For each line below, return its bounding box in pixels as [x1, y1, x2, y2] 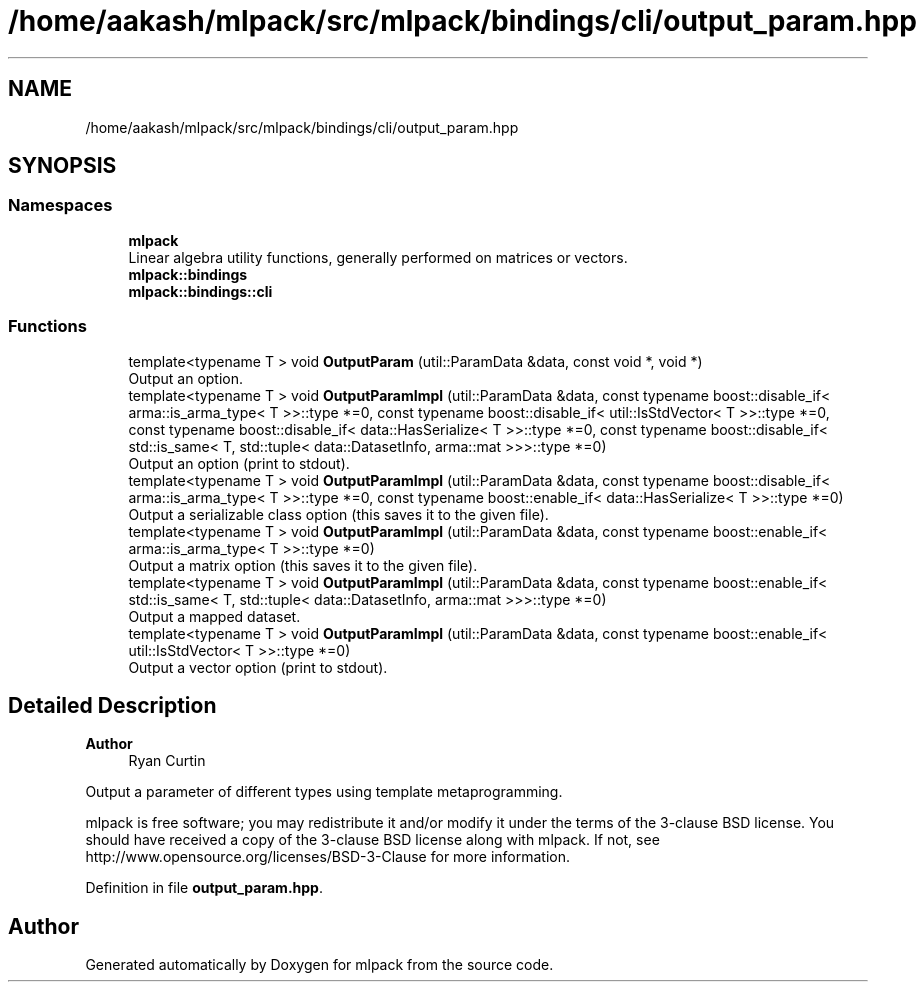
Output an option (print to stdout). [128, 454, 350, 472]
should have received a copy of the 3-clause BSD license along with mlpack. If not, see [85, 831, 660, 849]
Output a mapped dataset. [128, 607, 301, 625]
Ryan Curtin [128, 752, 206, 770]
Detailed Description [8, 692, 217, 718]
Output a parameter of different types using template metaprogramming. [85, 783, 563, 801]
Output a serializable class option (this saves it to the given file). [128, 505, 549, 523]
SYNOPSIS [8, 153, 117, 179]
